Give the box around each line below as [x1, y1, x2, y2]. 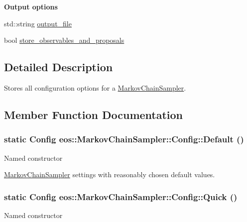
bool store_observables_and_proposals [4, 35, 124, 45]
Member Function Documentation [4, 107, 183, 122]
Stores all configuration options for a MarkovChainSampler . [4, 82, 186, 93]
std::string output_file [4, 18, 72, 28]
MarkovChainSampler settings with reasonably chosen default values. [4, 169, 215, 180]
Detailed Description [4, 59, 113, 75]
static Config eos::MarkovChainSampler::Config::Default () [4, 133, 244, 145]
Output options [4, 1, 58, 11]
